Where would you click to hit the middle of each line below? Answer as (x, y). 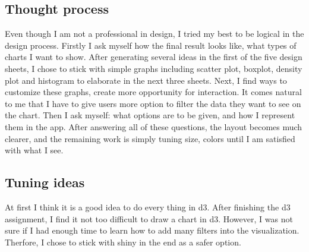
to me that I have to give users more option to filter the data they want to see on (153, 103)
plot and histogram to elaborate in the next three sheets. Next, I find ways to (146, 80)
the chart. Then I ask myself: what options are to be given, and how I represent (150, 115)
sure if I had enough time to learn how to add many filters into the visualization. (152, 230)
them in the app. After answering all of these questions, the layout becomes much (154, 126)
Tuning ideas (45, 182)
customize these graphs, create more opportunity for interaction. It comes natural (153, 92)
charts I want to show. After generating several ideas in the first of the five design (154, 57)
